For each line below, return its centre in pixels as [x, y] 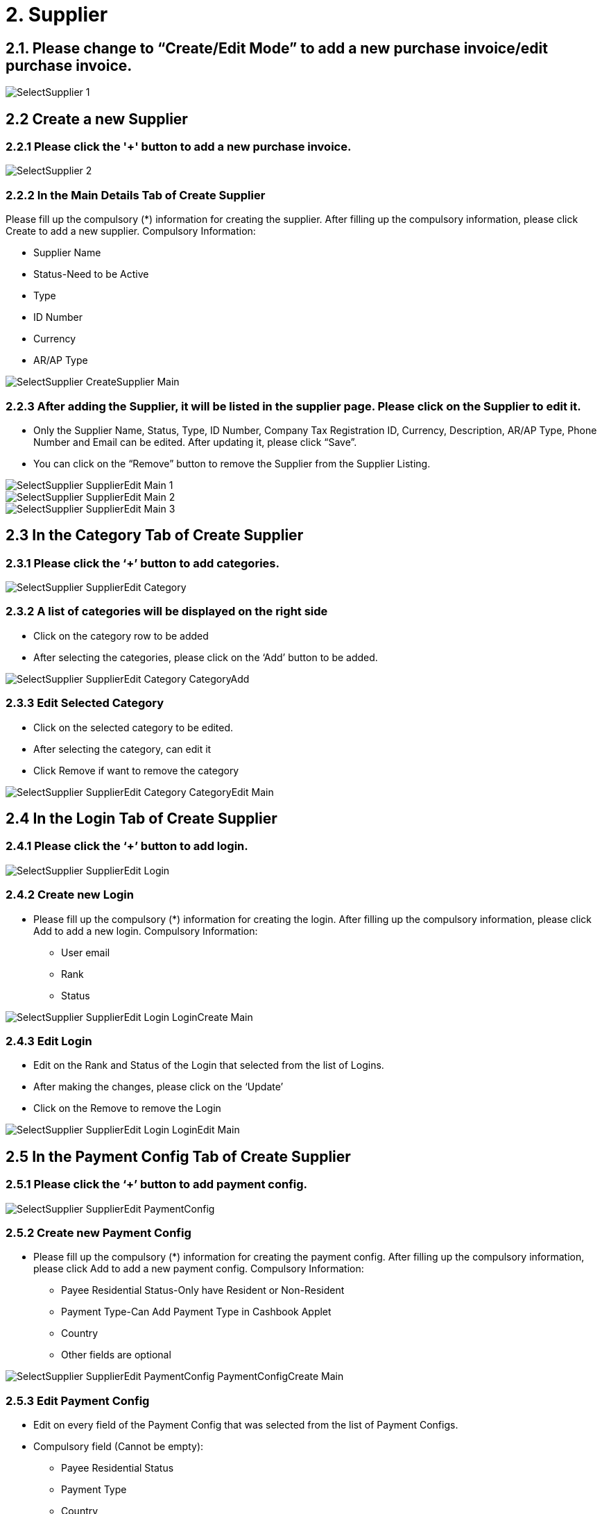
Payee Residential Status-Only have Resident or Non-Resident [203, 1290]
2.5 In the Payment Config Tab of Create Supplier [178, 1156]
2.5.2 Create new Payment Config [98, 1232]
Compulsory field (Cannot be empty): [119, 1447]
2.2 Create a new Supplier [97, 119]
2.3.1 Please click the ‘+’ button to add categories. [143, 563]
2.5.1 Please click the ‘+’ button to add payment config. [157, 1184]
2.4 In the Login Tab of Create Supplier [141, 819]
